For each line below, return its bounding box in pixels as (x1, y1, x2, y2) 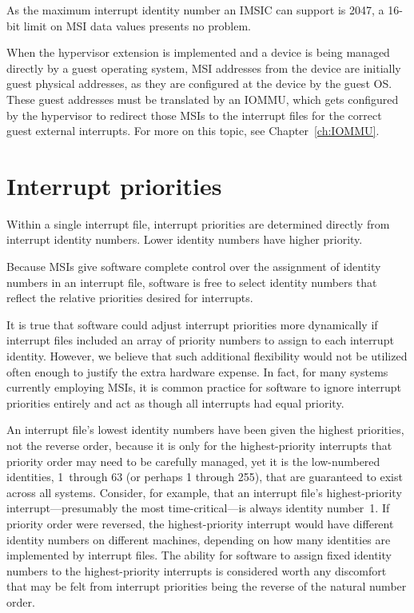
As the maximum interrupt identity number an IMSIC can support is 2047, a (6, 2, 384, 18)
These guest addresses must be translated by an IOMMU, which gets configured (6, 90, 399, 107)
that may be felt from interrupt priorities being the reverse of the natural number (6, 578, 407, 595)
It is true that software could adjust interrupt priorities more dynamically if (6, 316, 378, 332)
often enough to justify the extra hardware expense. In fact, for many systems (6, 363, 388, 380)
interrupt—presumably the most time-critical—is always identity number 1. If (6, 500, 390, 516)
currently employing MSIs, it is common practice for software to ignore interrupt (6, 379, 402, 396)
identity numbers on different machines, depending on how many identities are (6, 531, 391, 547)
